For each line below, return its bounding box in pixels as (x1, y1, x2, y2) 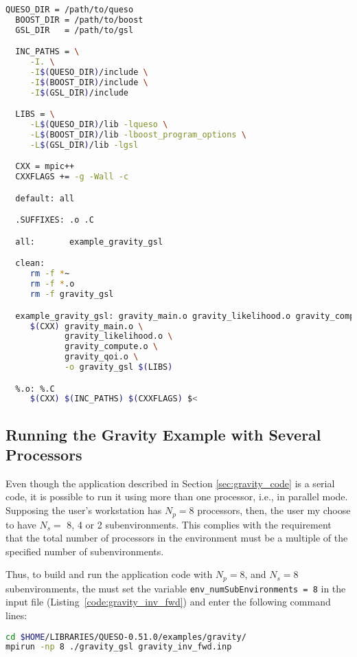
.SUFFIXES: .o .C (15, 215, 94, 225)
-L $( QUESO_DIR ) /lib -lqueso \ (30, 120, 168, 130)
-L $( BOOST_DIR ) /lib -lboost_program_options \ (30, 130, 246, 140)
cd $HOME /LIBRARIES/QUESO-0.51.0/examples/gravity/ (5, 632, 246, 642)
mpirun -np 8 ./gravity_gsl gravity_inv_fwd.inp (5, 642, 232, 652)
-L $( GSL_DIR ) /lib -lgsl (30, 140, 139, 150)
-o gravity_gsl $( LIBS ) (64, 362, 173, 372)
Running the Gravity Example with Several (5, 423, 321, 445)
